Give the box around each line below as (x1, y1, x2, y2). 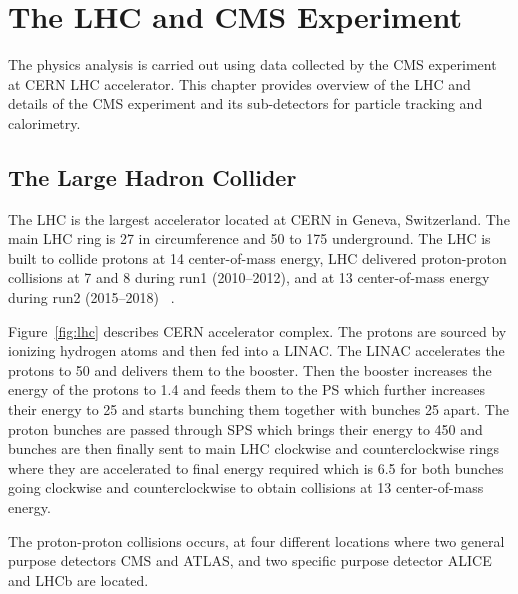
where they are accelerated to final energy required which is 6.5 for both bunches (8, 457, 504, 478)
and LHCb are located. (8, 569, 149, 590)
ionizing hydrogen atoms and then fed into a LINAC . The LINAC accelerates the (8, 340, 505, 361)
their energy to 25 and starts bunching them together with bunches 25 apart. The (8, 399, 509, 420)
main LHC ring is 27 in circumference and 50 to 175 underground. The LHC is (8, 228, 491, 249)
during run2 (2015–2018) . (8, 287, 175, 308)
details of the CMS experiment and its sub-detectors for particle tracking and (8, 93, 483, 114)
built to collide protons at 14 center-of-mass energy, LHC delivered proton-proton (8, 247, 507, 268)
